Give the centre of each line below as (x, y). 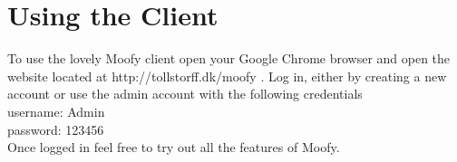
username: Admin (56, 111)
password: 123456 (56, 129)
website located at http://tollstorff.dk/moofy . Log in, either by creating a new (227, 76)
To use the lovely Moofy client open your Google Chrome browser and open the (229, 58)
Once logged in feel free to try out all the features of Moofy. (174, 147)
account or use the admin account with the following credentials (185, 94)
